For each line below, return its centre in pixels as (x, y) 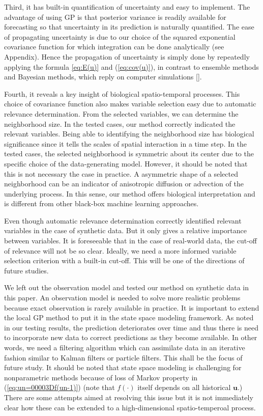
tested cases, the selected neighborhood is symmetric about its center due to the (129, 154)
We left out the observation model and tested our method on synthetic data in (126, 287)
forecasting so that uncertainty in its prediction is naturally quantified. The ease (129, 27)
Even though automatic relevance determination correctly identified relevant (123, 220)
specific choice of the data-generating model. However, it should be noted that (126, 163)
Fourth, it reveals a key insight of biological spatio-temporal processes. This (122, 93)
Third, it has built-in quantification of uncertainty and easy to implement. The (127, 7)
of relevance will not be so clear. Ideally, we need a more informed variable (120, 250)
